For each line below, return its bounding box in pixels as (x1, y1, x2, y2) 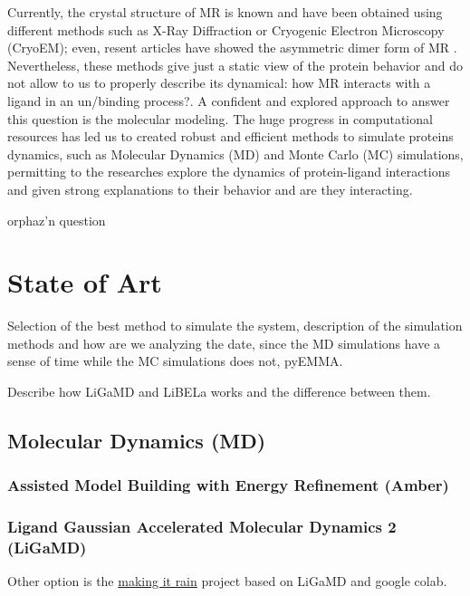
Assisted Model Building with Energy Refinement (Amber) (7, 474, 449, 496)
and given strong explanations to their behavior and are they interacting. (7, 179, 413, 198)
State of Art (7, 264, 162, 301)
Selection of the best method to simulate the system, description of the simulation (7, 316, 463, 335)
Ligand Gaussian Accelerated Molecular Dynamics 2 (7, 515, 397, 538)
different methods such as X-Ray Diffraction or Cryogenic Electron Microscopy (7, 20, 445, 39)
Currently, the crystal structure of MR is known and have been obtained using (7, 3, 443, 21)
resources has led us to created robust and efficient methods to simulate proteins (7, 127, 454, 146)
